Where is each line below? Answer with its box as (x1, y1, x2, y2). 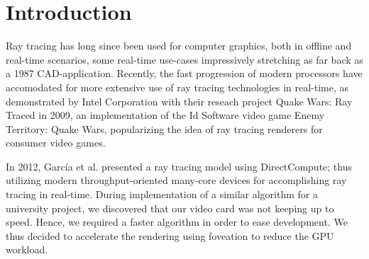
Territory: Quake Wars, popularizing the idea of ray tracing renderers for (6, 121, 323, 136)
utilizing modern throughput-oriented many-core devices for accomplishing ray (6, 173, 347, 188)
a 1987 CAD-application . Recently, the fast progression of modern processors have (6, 66, 363, 81)
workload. (6, 242, 48, 257)
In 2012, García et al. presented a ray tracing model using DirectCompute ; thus (6, 159, 352, 173)
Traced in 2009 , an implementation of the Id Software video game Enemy (6, 108, 325, 122)
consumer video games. (6, 135, 106, 150)
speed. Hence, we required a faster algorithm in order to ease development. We (6, 214, 348, 229)
